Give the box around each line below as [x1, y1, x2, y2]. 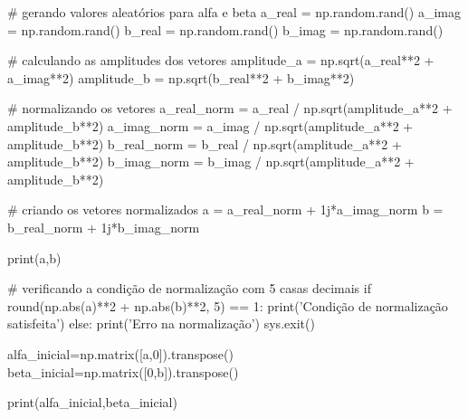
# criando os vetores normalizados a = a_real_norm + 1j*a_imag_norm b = [7, 200, 444, 219]
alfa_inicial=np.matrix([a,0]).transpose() [7, 344, 234, 363]
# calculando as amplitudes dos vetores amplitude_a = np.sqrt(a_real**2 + [7, 51, 435, 70]
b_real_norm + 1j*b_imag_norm [7, 217, 200, 236]
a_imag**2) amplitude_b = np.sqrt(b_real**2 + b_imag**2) [7, 68, 355, 87]
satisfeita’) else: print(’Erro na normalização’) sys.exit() [7, 314, 315, 333]
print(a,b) [7, 248, 62, 267]
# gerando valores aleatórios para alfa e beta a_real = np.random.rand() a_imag [7, 3, 461, 21]
